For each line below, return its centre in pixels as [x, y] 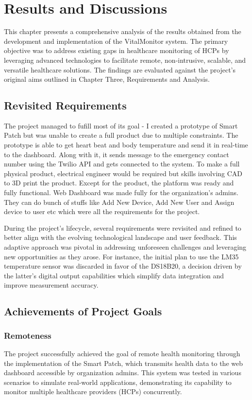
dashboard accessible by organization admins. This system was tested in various [123, 373]
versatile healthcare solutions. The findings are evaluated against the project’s [120, 69]
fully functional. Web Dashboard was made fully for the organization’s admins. [121, 192]
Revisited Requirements [65, 105]
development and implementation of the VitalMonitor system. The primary [116, 41]
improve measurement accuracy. [51, 285]
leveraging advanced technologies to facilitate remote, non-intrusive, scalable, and [125, 60]
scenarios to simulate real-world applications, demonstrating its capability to [118, 382]
